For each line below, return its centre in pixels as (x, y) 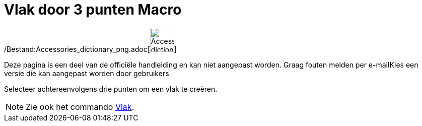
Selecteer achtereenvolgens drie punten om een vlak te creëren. (111, 89)
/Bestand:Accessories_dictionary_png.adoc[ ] (90, 49)
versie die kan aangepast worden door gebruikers (87, 73)
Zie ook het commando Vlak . (80, 107)
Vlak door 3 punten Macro (93, 10)
